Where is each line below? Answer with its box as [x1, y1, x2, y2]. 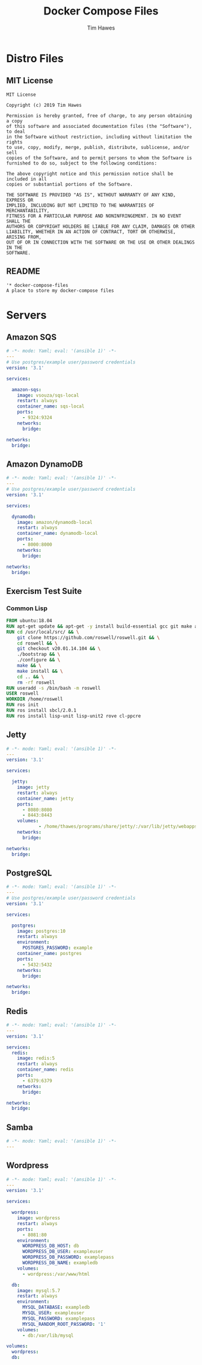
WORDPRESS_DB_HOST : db [22, 1243, 79, 1249]
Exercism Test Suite [6, 586, 82, 596]
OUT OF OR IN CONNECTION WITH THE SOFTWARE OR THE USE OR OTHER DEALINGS [6, 239, 195, 245]
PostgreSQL [6, 868, 52, 878]
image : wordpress [17, 1215, 61, 1221]
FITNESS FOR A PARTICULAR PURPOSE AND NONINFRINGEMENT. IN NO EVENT [6, 213, 182, 219]
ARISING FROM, [6, 234, 42, 240]
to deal [6, 128, 26, 134]
